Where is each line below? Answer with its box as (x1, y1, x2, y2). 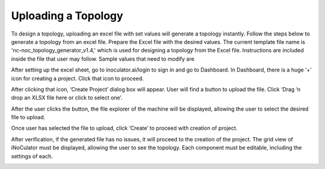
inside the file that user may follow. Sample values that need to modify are (11, 55, 195, 63)
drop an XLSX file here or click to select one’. (11, 94, 123, 102)
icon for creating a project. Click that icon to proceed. (11, 75, 144, 82)
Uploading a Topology (11, 9, 123, 22)
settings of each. (11, 152, 54, 159)
